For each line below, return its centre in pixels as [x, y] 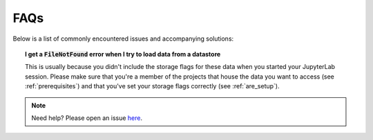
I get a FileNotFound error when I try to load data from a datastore [123, 54]
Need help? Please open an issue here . [87, 118]
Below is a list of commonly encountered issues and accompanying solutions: [123, 39]
